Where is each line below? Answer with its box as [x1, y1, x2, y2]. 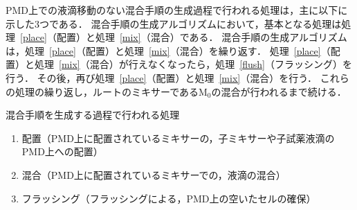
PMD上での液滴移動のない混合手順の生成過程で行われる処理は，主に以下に [6, 3, 348, 17]
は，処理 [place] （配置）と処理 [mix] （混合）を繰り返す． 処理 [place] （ [6, 43, 331, 58]
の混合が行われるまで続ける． [211, 84, 347, 98]
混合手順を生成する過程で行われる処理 [6, 107, 180, 122]
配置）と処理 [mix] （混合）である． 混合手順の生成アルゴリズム [56, 30, 347, 44]
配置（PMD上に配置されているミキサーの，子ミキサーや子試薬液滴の [21, 130, 335, 145]
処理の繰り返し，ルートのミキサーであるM [15, 84, 208, 98]
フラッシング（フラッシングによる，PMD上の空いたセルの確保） [21, 191, 316, 205]
